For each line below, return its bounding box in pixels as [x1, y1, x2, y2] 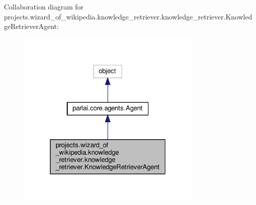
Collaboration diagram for [4, 1, 84, 11]
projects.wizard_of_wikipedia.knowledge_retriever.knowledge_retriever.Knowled [4, 11, 253, 21]
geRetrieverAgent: [4, 21, 59, 31]
